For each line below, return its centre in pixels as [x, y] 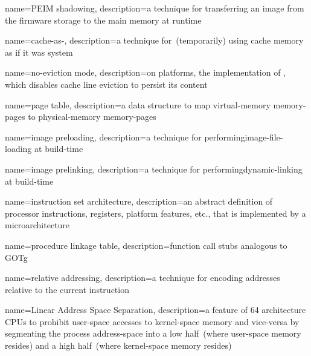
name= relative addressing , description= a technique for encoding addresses [143, 278]
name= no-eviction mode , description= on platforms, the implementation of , [145, 72]
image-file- [264, 137]
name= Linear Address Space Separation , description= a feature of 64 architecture [155, 310]
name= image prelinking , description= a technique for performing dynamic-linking [154, 169]
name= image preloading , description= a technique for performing [125, 137]
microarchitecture [37, 225]
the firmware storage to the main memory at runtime [103, 20]
